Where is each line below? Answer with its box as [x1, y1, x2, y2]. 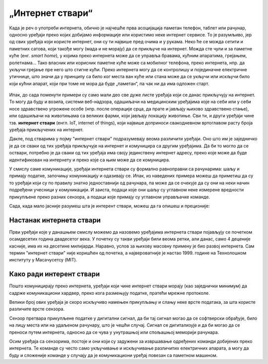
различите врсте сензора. [9, 306, 65, 312]
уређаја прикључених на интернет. [9, 127, 84, 133]
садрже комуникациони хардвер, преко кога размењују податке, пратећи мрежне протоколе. [9, 290, 210, 296]
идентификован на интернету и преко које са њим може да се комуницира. [9, 157, 170, 163]
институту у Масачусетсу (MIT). [9, 257, 77, 263]
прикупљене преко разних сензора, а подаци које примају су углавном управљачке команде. [9, 194, 210, 200]
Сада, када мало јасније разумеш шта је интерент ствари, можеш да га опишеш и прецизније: [9, 203, 210, 209]
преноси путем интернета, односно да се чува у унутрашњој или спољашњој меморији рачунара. [9, 329, 219, 335]
